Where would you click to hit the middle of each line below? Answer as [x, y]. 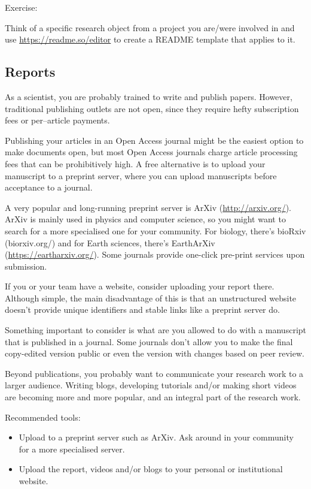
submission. [26, 266]
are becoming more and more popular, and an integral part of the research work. [153, 397]
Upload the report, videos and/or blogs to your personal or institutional [151, 469]
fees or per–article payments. [57, 120]
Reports [30, 72]
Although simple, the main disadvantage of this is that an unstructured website [151, 298]
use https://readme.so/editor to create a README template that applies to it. [150, 39]
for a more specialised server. [72, 449]
